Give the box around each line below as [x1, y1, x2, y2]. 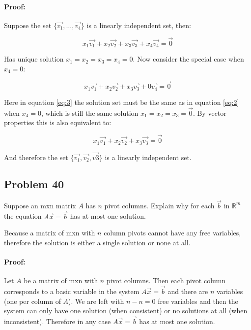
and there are [167, 286, 208, 297]
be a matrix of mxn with [24, 275, 98, 286]
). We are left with [68, 296, 124, 306]
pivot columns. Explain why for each [104, 200, 215, 210]
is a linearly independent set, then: [86, 20, 191, 30]
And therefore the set [4, 152, 68, 162]
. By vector [193, 107, 226, 118]
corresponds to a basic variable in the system [4, 286, 139, 297]
